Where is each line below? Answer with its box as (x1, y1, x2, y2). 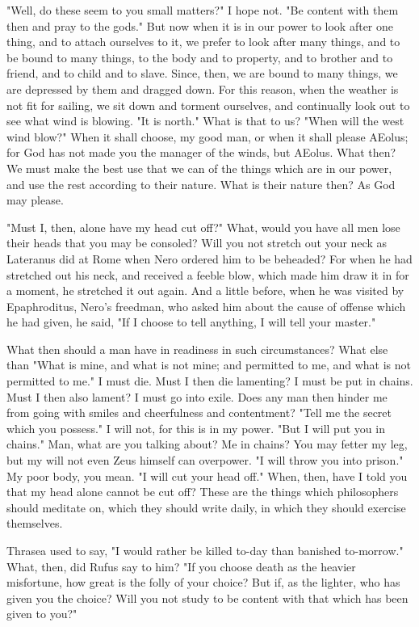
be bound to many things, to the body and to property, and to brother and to (6, 48, 393, 65)
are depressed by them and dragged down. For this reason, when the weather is (6, 80, 399, 97)
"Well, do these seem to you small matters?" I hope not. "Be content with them (6, 2, 399, 18)
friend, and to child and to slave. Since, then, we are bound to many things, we (6, 65, 398, 82)
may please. (6, 191, 64, 208)
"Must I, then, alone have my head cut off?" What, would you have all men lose (6, 218, 400, 235)
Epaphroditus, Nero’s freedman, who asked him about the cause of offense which (6, 297, 406, 314)
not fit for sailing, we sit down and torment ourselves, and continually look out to (6, 96, 410, 113)
